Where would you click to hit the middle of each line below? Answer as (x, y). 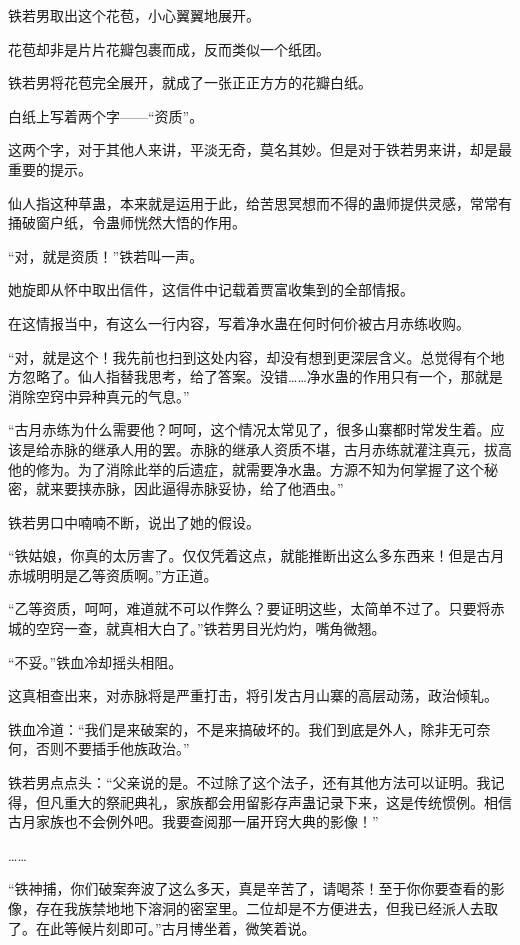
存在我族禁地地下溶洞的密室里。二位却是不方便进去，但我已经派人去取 (266, 908)
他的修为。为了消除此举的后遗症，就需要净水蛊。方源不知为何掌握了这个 (246, 468)
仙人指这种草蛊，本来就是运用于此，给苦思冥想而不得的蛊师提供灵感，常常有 (260, 202)
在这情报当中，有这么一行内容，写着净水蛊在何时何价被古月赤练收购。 (239, 322)
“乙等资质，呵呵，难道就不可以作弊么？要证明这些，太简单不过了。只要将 (249, 608)
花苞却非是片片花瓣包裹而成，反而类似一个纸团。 (169, 48)
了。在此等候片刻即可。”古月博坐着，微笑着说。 (162, 927)
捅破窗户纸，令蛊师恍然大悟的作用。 (127, 222)
